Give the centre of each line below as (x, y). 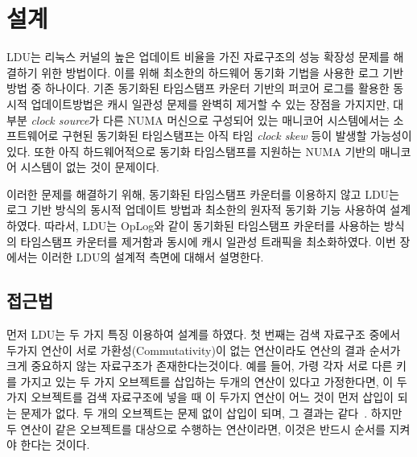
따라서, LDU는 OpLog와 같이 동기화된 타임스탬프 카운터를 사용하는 (213, 226)
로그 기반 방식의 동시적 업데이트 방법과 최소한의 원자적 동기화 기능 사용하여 (196, 210)
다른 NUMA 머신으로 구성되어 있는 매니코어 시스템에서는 (246, 119)
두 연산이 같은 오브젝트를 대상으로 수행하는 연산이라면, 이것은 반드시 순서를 (196, 428)
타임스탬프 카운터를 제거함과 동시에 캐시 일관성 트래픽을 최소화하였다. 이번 (208, 241)
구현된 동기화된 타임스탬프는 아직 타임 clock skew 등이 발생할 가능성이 (237, 136)
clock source (60, 119)
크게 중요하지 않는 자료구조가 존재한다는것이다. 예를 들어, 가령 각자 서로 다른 (200, 366)
